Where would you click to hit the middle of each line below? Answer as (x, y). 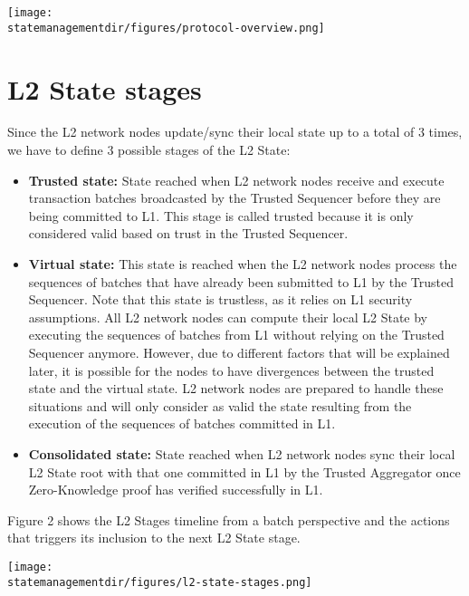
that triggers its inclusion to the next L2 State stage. (154, 538)
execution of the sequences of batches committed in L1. (182, 423)
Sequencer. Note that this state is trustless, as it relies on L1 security (220, 299)
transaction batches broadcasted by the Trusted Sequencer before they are (234, 198)
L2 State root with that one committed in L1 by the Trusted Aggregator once (244, 471)
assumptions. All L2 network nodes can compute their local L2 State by (228, 317)
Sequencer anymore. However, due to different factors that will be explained (239, 352)
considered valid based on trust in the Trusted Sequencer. (188, 233)
